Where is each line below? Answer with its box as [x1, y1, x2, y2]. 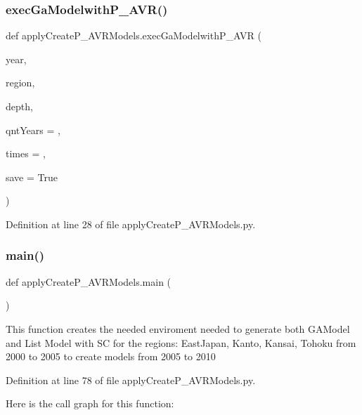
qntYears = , [6, 122, 60, 137]
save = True [6, 169, 58, 184]
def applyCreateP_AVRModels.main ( [6, 274, 172, 289]
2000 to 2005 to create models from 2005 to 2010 [6, 349, 216, 364]
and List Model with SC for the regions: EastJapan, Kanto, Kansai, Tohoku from [6, 335, 356, 350]
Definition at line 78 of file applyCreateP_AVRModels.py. [6, 372, 256, 387]
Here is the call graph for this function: [6, 396, 174, 411]
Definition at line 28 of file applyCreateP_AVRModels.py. [6, 216, 256, 231]
